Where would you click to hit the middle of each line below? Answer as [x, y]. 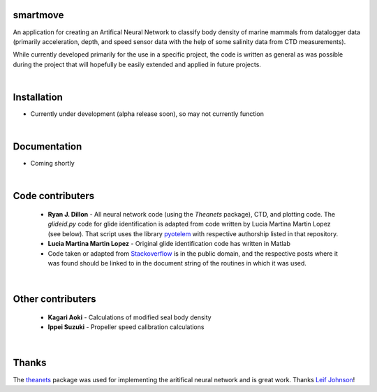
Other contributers [54, 299]
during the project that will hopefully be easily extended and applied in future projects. [137, 64]
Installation [38, 97]
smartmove [38, 15]
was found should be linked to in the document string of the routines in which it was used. [177, 263]
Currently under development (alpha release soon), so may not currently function [147, 114]
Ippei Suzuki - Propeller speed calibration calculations [126, 327]
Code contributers [54, 196]
